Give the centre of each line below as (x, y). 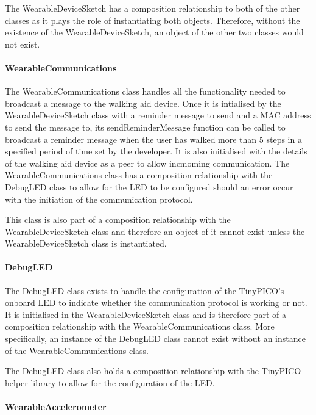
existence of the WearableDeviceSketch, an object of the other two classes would (154, 32)
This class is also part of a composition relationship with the (118, 219)
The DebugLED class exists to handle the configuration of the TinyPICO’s (145, 290)
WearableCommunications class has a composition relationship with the (139, 175)
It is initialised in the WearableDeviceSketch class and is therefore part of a (146, 314)
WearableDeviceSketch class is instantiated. (86, 243)
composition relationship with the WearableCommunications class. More (140, 326)
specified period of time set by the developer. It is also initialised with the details (156, 151)
